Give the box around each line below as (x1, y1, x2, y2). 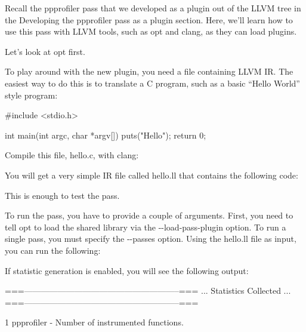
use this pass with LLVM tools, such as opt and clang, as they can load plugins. (5, 25, 297, 38)
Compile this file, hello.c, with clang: (5, 149, 139, 161)
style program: (5, 88, 58, 101)
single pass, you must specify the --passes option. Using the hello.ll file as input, (5, 232, 296, 245)
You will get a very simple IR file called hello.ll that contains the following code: (5, 168, 298, 181)
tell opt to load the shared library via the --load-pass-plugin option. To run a (5, 220, 286, 233)
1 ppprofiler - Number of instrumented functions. (5, 316, 184, 328)
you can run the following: (5, 244, 101, 256)
